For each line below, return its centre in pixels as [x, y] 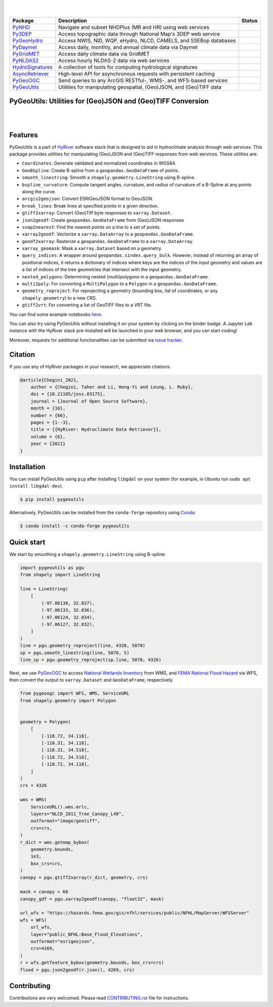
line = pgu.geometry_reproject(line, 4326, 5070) [83, 646]
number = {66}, [49, 415]
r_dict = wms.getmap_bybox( [55, 842]
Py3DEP [22, 34]
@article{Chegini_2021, [50, 380]
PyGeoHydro [28, 41]
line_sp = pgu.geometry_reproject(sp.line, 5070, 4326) [91, 660]
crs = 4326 [33, 786]
